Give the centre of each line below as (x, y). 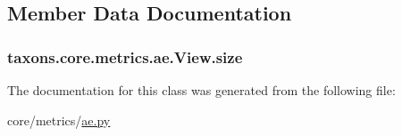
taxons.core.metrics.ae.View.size (125, 56)
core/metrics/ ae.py (59, 120)
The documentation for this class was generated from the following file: (201, 90)
